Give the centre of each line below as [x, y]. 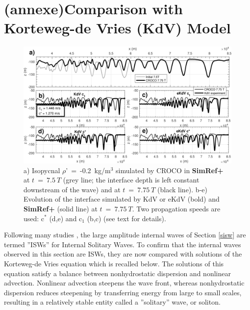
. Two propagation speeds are [176, 208]
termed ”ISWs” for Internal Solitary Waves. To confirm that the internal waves [123, 244]
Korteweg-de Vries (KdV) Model [117, 28]
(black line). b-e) [182, 189]
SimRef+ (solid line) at [61, 208]
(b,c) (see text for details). [126, 218]
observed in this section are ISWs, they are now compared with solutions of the [123, 254]
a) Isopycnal [42, 170]
